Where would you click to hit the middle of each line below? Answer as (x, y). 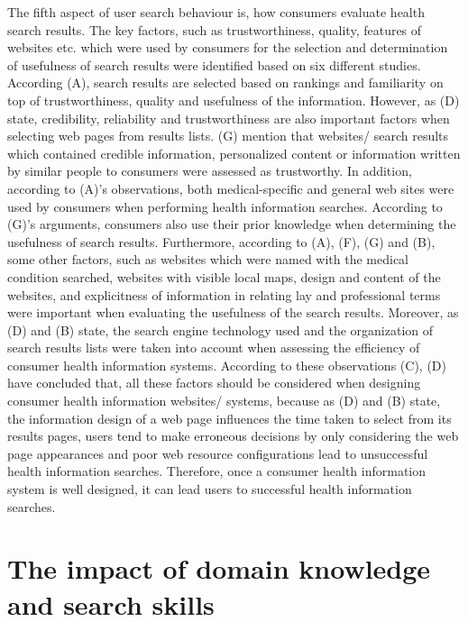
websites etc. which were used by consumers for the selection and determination (228, 47)
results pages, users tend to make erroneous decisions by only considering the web (233, 436)
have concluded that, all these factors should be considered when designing (214, 383)
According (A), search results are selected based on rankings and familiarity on (225, 82)
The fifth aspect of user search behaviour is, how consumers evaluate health (216, 12)
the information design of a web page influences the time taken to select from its (229, 418)
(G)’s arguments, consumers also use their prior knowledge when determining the (232, 224)
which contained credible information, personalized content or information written (234, 153)
